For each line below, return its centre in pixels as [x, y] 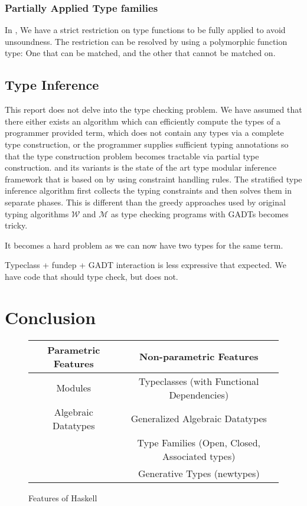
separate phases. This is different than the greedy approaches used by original [145, 202]
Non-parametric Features [199, 357]
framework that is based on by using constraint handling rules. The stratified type [153, 179]
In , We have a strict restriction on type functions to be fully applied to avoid [145, 30]
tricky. [16, 225]
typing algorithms [37, 213]
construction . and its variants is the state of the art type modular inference [141, 167]
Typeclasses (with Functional [199, 381]
